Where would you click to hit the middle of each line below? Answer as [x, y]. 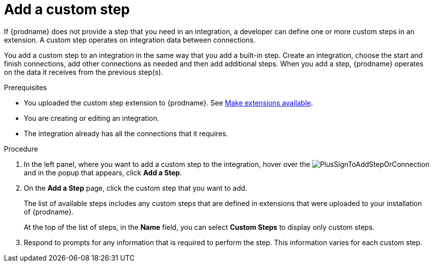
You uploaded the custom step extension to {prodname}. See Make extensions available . [168, 103]
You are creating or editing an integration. [92, 118]
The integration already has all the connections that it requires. [126, 133]
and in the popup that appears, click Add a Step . [103, 172]
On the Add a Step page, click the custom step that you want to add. [135, 188]
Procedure [21, 149]
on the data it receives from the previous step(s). [83, 72]
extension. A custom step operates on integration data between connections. [130, 40]
